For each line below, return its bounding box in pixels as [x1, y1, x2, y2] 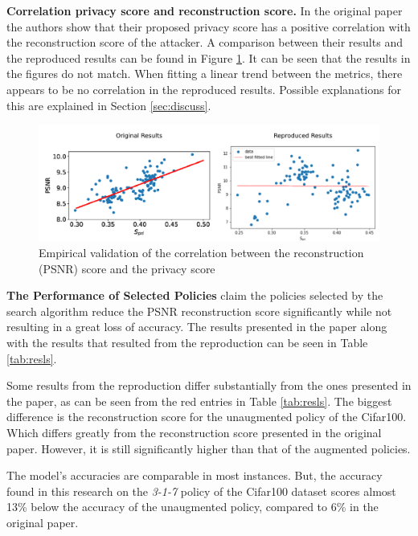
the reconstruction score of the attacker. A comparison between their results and [6, 34, 403, 51]
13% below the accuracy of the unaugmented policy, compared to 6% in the [6, 498, 379, 515]
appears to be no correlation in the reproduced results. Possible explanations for [6, 80, 401, 97]
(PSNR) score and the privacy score [39, 260, 215, 276]
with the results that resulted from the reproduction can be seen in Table [6, 334, 368, 351]
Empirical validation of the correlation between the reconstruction [39, 244, 364, 261]
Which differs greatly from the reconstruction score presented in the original [6, 424, 382, 441]
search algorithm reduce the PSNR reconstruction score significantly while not [6, 302, 392, 319]
